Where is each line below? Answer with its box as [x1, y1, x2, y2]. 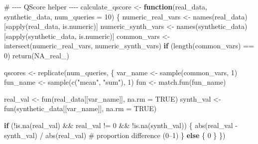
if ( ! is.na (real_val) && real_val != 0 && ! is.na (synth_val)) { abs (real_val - [4, 120, 238, 130]
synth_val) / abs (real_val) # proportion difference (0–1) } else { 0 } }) [4, 130, 226, 140]
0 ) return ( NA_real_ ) [4, 50, 69, 60]
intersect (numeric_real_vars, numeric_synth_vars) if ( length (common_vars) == [4, 40, 255, 51]
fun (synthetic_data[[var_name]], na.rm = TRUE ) [4, 103, 157, 114]
